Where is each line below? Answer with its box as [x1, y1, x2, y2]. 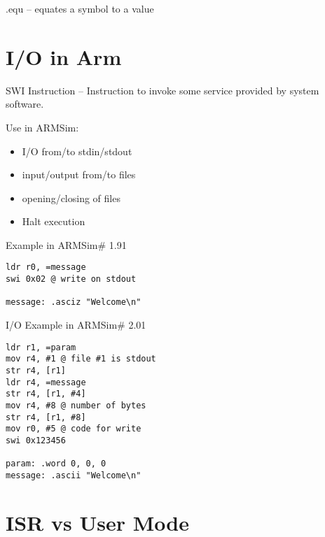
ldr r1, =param [6, 342, 76, 352]
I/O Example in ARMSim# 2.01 [6, 317, 146, 332]
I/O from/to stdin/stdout [22, 143, 132, 158]
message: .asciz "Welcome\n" [6, 297, 141, 308]
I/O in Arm [6, 42, 122, 71]
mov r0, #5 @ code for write [6, 424, 141, 434]
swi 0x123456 [6, 435, 66, 445]
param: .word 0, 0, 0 [6, 459, 106, 469]
